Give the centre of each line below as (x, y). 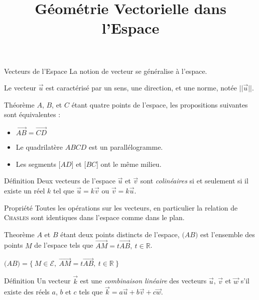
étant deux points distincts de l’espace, (120, 234)
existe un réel (25, 190)
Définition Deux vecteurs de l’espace (60, 181)
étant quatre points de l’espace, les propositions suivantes (160, 104)
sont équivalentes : (32, 114)
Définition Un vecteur (37, 281)
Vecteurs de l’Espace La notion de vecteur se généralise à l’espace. (106, 71)
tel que (64, 190)
